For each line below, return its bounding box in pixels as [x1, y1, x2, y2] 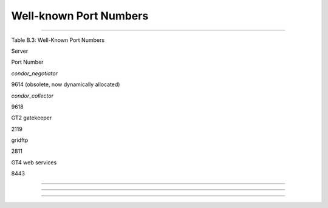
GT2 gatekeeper [11, 114, 52, 121]
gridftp [11, 136, 29, 144]
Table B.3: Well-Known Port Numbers [11, 36, 105, 44]
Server [11, 47, 29, 55]
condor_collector [11, 92, 54, 99]
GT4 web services [11, 158, 57, 166]
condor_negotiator [11, 70, 58, 77]
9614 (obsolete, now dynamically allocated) [11, 81, 120, 88]
